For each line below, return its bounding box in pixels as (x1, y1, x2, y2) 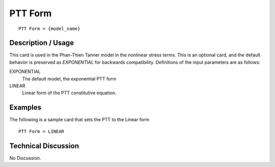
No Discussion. (9, 155, 41, 161)
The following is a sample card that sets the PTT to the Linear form (9, 117, 150, 123)
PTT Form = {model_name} (18, 25, 80, 32)
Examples (9, 103, 42, 112)
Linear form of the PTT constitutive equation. (22, 90, 117, 96)
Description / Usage (9, 39, 74, 47)
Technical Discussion (9, 142, 79, 150)
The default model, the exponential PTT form (22, 75, 117, 81)
